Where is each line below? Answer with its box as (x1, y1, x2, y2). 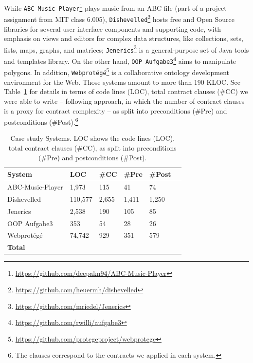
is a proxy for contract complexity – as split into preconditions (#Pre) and (4, 105, 227, 115)
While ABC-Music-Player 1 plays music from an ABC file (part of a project (4, 1, 227, 13)
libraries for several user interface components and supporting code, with (4, 23, 221, 34)
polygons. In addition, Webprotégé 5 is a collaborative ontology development (4, 66, 230, 77)
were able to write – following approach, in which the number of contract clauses (4, 96, 245, 106)
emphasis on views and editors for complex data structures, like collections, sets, (4, 33, 243, 43)
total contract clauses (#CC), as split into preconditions (8, 142, 177, 153)
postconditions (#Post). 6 (4, 115, 78, 127)
